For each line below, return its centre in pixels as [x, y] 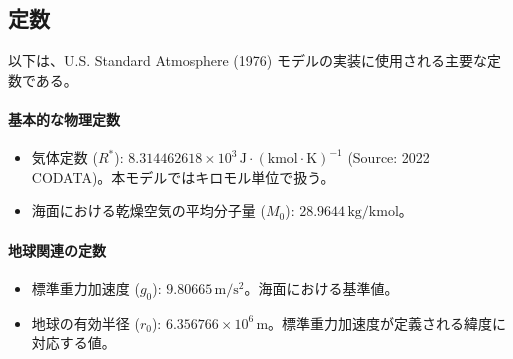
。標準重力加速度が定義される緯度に [387, 322]
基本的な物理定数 [64, 118]
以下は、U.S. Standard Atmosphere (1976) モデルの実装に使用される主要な [247, 60]
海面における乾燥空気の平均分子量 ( [148, 210]
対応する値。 [73, 342]
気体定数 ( [64, 157]
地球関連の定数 [57, 249]
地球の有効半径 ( [85, 322]
